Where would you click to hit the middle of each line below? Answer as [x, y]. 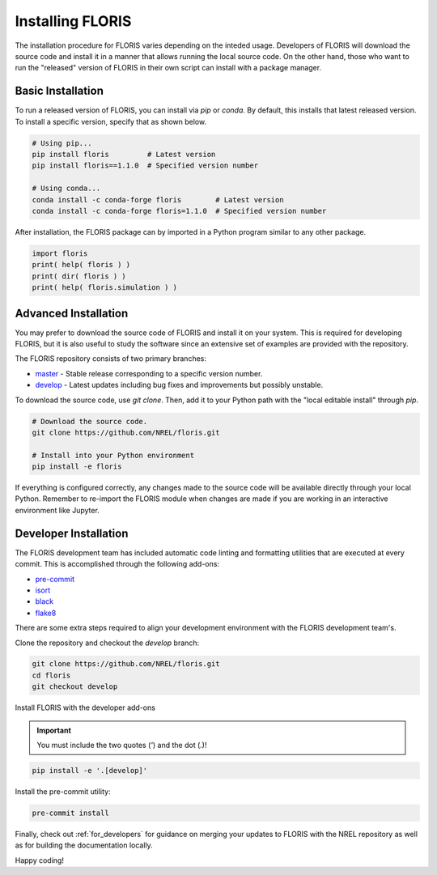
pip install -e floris [77, 467]
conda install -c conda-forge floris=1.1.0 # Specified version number [179, 211]
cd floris [51, 675]
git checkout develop [75, 687]
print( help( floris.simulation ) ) [105, 288]
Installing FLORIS [73, 21]
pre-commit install [70, 813]
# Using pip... [62, 143]
